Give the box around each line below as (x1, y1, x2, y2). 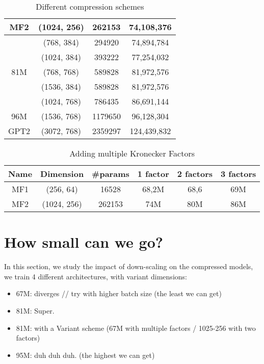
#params (92, 168, 129, 179)
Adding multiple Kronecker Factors (69, 147, 195, 159)
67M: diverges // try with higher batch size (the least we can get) (16, 288, 222, 299)
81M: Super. (16, 305, 55, 316)
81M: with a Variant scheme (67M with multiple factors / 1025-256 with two (16, 322, 256, 333)
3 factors (221, 168, 256, 179)
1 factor (137, 168, 169, 179)
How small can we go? (4, 231, 164, 252)
